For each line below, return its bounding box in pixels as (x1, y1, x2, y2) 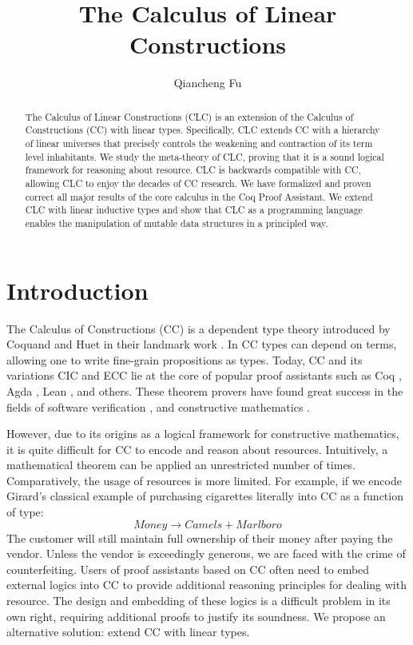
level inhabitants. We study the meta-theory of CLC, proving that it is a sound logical (25, 149, 384, 163)
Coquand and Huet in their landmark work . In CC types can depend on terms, (6, 336, 397, 352)
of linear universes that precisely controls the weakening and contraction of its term (25, 137, 373, 150)
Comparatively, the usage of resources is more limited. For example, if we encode (6, 472, 402, 488)
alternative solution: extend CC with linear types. (6, 623, 250, 640)
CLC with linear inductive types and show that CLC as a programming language (25, 203, 363, 217)
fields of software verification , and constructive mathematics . (6, 398, 310, 415)
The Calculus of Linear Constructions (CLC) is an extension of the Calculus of (25, 109, 354, 123)
